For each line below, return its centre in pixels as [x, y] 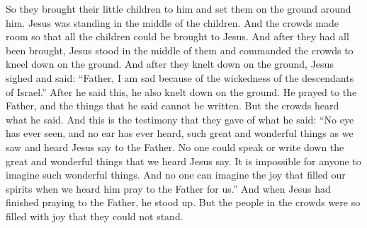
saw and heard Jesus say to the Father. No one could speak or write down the [175, 146]
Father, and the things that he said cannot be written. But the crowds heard [173, 106]
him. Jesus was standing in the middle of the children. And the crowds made [173, 22]
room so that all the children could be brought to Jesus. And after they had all [177, 36]
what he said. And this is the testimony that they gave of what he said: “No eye [180, 119]
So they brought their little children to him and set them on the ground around [179, 8]
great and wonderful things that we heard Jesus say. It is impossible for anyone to [183, 161]
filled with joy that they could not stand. [95, 216]
